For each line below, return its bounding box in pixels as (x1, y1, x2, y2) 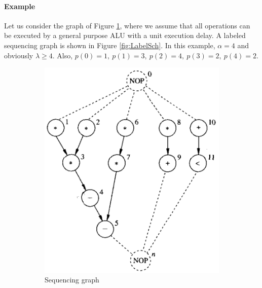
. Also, (52, 50, 73, 60)
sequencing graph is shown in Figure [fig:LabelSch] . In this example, (4, 40, 215, 50)
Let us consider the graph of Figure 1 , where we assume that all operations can (4, 20, 250, 30)
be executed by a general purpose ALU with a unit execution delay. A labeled (4, 30, 246, 41)
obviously (4, 50, 33, 60)
